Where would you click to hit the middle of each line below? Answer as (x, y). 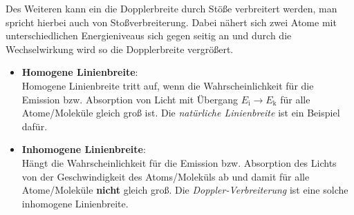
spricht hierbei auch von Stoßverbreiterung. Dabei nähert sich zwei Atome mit (171, 22)
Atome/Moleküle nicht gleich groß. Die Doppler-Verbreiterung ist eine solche (185, 190)
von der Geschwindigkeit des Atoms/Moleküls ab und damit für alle (166, 176)
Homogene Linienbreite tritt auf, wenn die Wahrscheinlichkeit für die (168, 85)
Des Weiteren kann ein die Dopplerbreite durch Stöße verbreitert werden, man (171, 8)
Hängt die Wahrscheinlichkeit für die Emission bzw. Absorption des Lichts (179, 162)
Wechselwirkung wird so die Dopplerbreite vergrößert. (120, 49)
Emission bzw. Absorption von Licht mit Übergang (130, 99)
